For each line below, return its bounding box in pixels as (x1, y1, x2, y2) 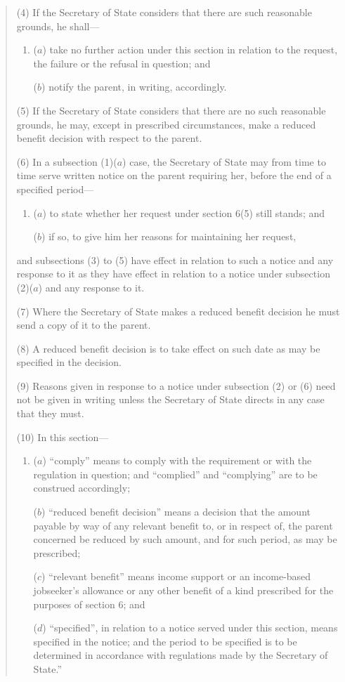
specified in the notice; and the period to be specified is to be (33, 634, 297, 648)
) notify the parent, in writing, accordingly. (41, 79, 227, 94)
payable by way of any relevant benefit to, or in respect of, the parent (33, 518, 333, 532)
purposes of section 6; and (33, 596, 145, 611)
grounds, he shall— (16, 18, 100, 33)
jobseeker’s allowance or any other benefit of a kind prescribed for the (33, 583, 334, 597)
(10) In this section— (16, 429, 109, 444)
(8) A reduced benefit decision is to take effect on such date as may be (16, 341, 320, 355)
